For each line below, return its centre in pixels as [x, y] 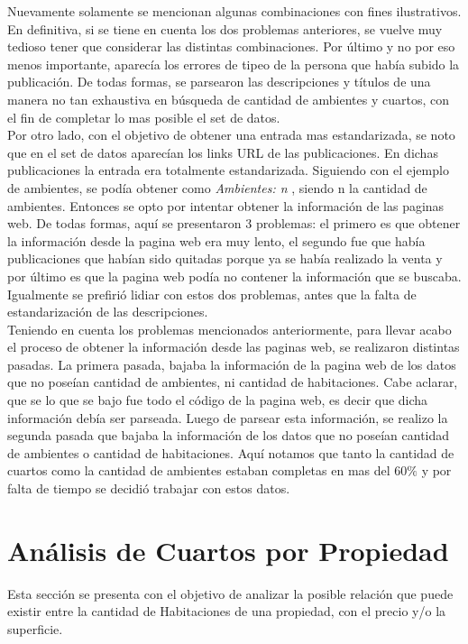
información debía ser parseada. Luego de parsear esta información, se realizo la [228, 417]
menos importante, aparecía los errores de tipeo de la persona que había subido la [234, 64]
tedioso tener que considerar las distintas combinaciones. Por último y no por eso [231, 46]
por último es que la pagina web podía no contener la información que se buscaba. [234, 276]
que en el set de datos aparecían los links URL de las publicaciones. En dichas [223, 152]
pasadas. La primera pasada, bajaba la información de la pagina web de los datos [232, 364]
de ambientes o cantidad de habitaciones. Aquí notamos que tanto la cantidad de [231, 452]
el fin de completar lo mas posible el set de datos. [144, 117]
